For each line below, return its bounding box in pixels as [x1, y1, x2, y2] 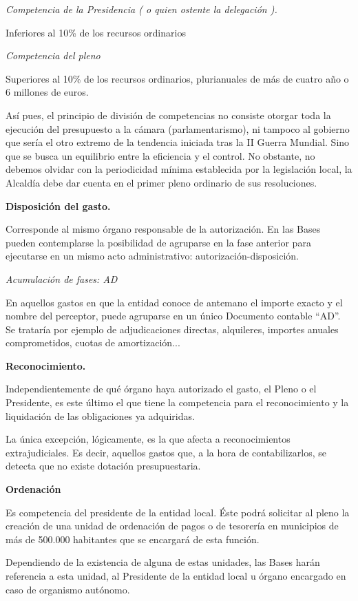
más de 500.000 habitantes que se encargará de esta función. [6, 531, 260, 546]
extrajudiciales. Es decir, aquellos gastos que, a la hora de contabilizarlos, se [6, 445, 326, 459]
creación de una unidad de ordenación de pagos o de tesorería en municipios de [6, 518, 339, 533]
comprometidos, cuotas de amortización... [6, 335, 180, 350]
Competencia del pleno [6, 48, 101, 63]
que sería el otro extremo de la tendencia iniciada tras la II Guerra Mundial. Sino [6, 135, 350, 149]
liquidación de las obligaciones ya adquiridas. [6, 408, 195, 423]
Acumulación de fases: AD [6, 271, 118, 286]
